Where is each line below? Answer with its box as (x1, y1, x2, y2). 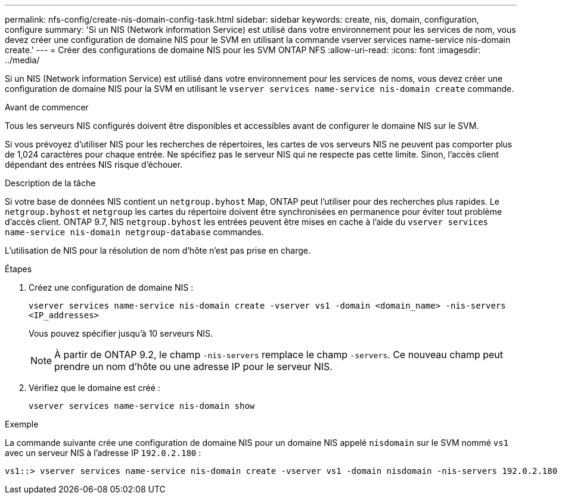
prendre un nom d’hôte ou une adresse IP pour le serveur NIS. (54, 361, 333, 372)
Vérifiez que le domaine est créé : (29, 383, 160, 393)
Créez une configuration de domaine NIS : (29, 282, 194, 292)
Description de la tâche (5, 178, 96, 188)
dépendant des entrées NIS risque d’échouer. (5, 159, 183, 170)
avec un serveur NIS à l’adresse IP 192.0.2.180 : (5, 448, 201, 458)
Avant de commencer (5, 102, 89, 112)
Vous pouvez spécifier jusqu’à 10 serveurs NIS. (29, 328, 213, 338)
